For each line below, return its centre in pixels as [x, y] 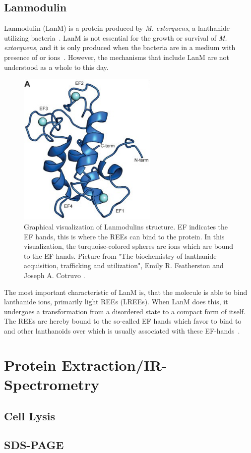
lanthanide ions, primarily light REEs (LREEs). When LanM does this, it [116, 302]
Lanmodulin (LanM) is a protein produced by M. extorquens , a [100, 28]
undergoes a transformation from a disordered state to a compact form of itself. [125, 311]
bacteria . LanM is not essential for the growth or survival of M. [129, 37]
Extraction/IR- [114, 365]
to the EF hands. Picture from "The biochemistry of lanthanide [120, 255]
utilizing [16, 37]
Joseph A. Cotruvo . [55, 275]
